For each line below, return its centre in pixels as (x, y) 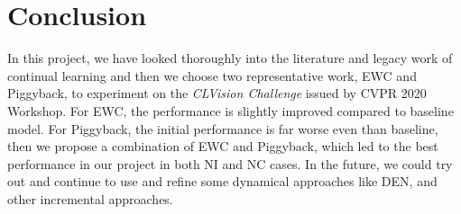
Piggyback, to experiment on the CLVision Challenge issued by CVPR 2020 (217, 93)
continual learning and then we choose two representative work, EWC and (212, 75)
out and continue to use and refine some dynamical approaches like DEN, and (222, 181)
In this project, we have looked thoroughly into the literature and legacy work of (230, 58)
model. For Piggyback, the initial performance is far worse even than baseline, (223, 128)
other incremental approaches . (90, 198)
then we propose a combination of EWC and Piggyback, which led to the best (223, 146)
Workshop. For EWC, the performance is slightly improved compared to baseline (230, 110)
